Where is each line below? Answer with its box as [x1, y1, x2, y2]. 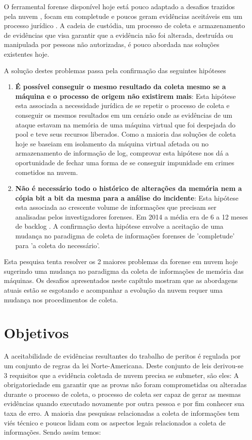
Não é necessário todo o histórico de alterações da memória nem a [15, 183, 242, 193]
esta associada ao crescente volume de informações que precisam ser [15, 202, 217, 212]
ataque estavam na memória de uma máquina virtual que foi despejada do [15, 119, 236, 129]
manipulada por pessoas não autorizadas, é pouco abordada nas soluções [4, 39, 220, 49]
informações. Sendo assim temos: [4, 427, 101, 437]
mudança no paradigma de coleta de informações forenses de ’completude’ [15, 231, 235, 241]
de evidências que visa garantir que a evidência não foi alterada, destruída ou [4, 30, 233, 40]
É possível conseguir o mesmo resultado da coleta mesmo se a [15, 81, 226, 92]
